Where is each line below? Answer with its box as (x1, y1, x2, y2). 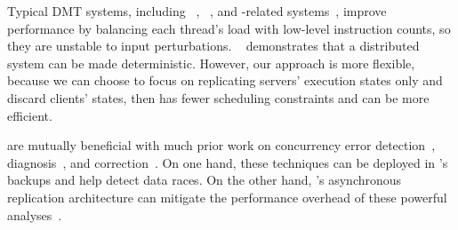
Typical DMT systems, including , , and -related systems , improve (7, 2, 387, 20)
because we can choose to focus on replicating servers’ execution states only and (7, 71, 443, 90)
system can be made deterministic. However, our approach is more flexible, (7, 53, 415, 72)
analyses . (7, 205, 62, 224)
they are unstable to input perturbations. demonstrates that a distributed (7, 36, 420, 55)
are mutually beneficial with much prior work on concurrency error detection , (7, 136, 436, 155)
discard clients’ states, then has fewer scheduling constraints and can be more (7, 88, 430, 107)
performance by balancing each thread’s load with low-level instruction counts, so (7, 19, 451, 37)
